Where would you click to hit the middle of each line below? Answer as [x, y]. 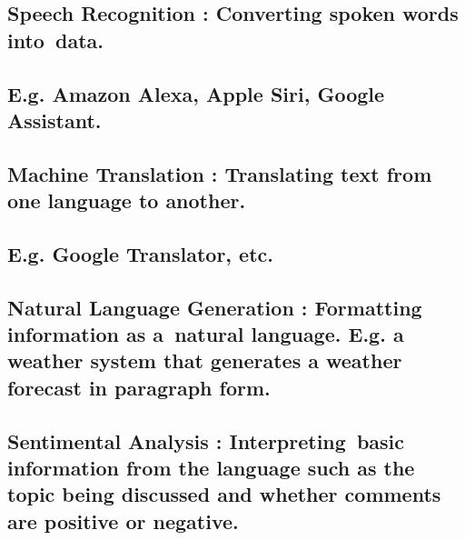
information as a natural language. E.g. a [206, 334]
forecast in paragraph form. [139, 387]
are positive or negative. [123, 520]
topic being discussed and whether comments [224, 494]
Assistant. [54, 120]
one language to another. [127, 200]
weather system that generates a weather [205, 360]
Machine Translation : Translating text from [220, 173]
